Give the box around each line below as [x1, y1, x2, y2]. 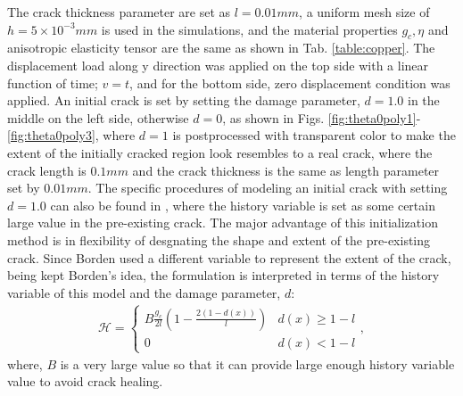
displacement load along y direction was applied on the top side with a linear [7, 55, 429, 74]
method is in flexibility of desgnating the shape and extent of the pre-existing [7, 230, 431, 249]
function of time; [7, 73, 98, 92]
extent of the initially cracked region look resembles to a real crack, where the [7, 143, 433, 161]
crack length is [7, 161, 87, 179]
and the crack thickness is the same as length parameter [132, 161, 440, 179]
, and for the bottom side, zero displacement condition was [129, 73, 451, 92]
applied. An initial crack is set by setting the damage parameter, [7, 91, 360, 110]
